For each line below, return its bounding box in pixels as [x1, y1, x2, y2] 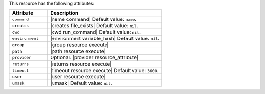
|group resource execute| [50, 41, 109, 48]
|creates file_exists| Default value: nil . [50, 22, 138, 29]
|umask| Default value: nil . [50, 80, 112, 87]
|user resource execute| [50, 74, 106, 80]
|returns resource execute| [50, 61, 112, 68]
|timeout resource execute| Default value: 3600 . [50, 67, 159, 74]
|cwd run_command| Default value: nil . [50, 29, 141, 36]
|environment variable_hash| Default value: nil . [50, 35, 159, 42]
